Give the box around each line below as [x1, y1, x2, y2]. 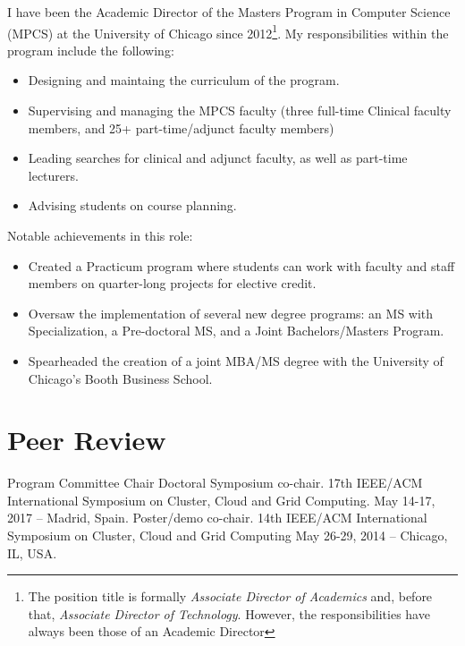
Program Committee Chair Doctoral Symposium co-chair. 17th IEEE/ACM [7, 473, 423, 492]
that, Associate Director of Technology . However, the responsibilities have [28, 604, 430, 623]
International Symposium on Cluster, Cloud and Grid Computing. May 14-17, [7, 490, 435, 509]
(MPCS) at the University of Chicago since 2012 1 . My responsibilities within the [7, 21, 449, 42]
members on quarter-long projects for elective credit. [28, 274, 317, 293]
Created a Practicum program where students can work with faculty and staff [28, 256, 455, 275]
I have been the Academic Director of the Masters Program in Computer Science [7, 3, 451, 21]
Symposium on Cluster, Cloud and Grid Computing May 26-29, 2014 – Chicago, [7, 526, 448, 545]
